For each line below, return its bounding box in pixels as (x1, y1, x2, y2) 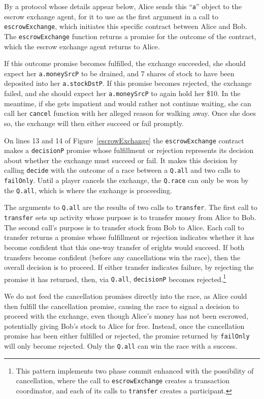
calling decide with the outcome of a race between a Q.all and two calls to (4, 165, 240, 175)
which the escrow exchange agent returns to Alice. (4, 41, 160, 51)
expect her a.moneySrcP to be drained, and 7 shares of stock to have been (4, 68, 235, 78)
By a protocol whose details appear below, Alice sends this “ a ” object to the (4, 1, 242, 11)
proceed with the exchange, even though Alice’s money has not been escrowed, (4, 311, 248, 321)
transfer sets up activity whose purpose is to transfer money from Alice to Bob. (4, 212, 256, 223)
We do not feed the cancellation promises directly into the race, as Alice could (4, 291, 247, 301)
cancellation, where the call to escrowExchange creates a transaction (16, 375, 229, 386)
